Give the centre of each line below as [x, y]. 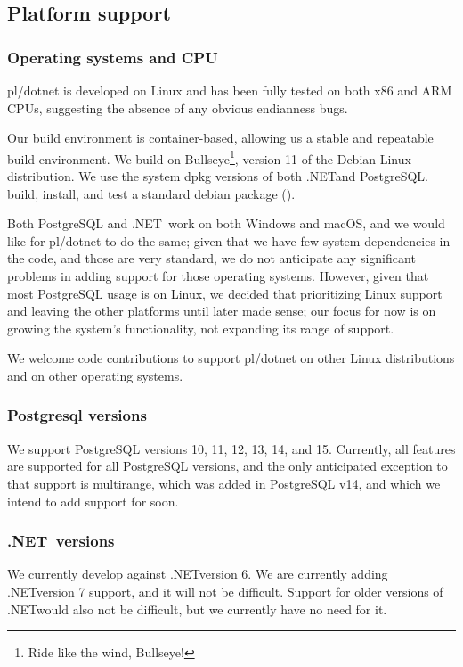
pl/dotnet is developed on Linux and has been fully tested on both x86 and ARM [230, 90]
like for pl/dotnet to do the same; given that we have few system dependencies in [229, 240]
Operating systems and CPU [113, 57]
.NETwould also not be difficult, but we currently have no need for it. [197, 609]
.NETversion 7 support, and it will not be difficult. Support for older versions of [225, 591]
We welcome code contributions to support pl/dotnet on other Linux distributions [231, 358]
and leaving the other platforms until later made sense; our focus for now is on [222, 311]
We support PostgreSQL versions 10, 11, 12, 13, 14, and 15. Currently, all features [231, 448]
